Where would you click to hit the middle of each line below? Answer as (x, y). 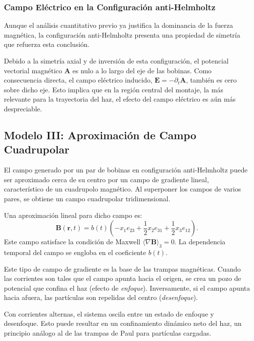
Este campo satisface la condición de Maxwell (72, 242)
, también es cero (211, 80)
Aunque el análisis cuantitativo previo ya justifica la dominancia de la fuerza (118, 25)
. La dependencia (200, 242)
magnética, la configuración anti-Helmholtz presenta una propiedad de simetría (122, 34)
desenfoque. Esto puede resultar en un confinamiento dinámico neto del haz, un (123, 323)
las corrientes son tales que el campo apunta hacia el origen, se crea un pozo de (123, 278)
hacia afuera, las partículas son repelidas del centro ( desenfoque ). (101, 297)
